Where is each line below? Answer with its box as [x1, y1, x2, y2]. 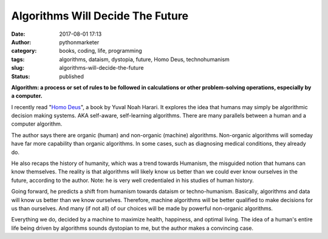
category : [11, 47, 37, 55]
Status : [11, 73, 30, 80]
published [59, 73, 84, 80]
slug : [11, 64, 24, 72]
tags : [11, 55, 25, 63]
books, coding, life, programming [59, 47, 142, 55]
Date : [11, 30, 26, 38]
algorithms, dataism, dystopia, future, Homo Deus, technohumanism [59, 55, 230, 63]
